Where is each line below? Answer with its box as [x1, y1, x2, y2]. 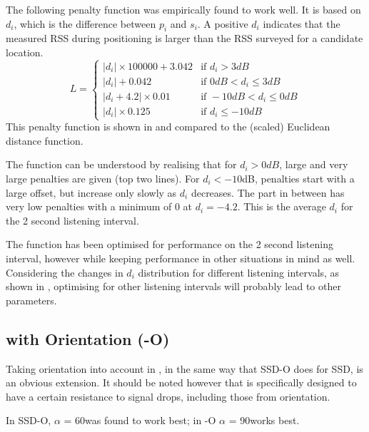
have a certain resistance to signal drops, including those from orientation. [6, 389, 330, 403]
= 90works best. [228, 413, 300, 428]
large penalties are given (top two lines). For [6, 170, 200, 185]
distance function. [6, 133, 84, 148]
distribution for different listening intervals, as [138, 264, 340, 279]
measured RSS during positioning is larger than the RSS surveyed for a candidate [6, 31, 363, 46]
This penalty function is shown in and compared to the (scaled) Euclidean [6, 119, 330, 134]
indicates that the [263, 16, 340, 31]
